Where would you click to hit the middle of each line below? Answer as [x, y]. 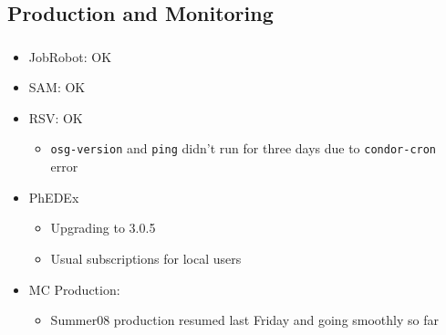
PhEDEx [54, 197]
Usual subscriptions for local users [146, 258]
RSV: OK [56, 117]
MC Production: [74, 289]
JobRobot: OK [70, 56]
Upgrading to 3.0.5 [103, 228]
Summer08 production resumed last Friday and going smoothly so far [244, 320]
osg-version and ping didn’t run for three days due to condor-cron [244, 148]
